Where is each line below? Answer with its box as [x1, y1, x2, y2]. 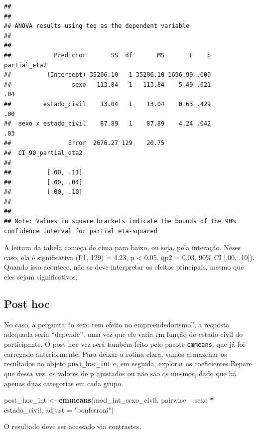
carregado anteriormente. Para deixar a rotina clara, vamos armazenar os [4, 348, 227, 359]
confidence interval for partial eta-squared [4, 227, 157, 235]
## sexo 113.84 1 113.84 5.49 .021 [4, 81, 211, 88]
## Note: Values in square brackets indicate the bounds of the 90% [4, 218, 236, 225]
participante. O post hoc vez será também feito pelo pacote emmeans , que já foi [4, 339, 245, 349]
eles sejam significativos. [4, 272, 78, 282]
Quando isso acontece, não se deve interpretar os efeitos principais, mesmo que [4, 262, 244, 272]
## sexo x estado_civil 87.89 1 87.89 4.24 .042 [4, 120, 211, 128]
